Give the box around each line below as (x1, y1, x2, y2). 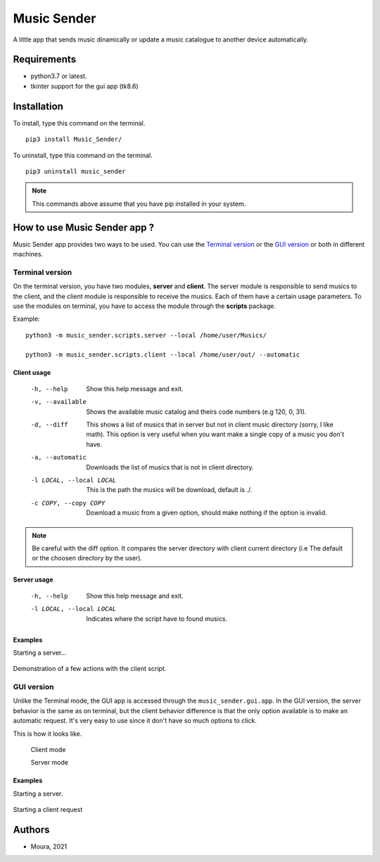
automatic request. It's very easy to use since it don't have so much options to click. (13, 716, 257, 725)
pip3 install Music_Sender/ (25, 135, 122, 144)
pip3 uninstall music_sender (25, 167, 126, 176)
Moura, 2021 (30, 842, 68, 851)
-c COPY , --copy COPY (30, 499, 106, 507)
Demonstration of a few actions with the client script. (13, 665, 167, 673)
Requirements (13, 54, 77, 66)
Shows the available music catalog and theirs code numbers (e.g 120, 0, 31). (86, 407, 307, 416)
